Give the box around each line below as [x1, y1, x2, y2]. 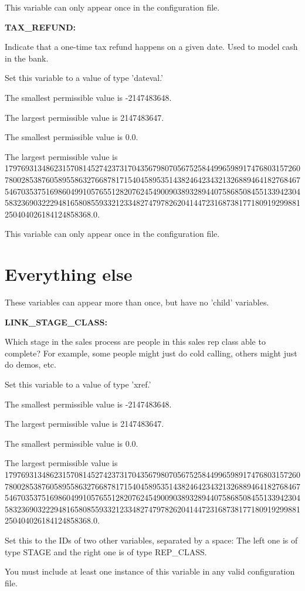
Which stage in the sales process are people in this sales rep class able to [5, 335, 266, 348]
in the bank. [5, 52, 49, 64]
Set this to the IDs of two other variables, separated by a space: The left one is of [5, 534, 298, 546]
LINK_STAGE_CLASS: [5, 315, 107, 328]
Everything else [5, 262, 133, 286]
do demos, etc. [5, 358, 56, 371]
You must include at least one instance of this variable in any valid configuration [5, 565, 295, 578]
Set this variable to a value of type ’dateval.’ [5, 72, 164, 84]
